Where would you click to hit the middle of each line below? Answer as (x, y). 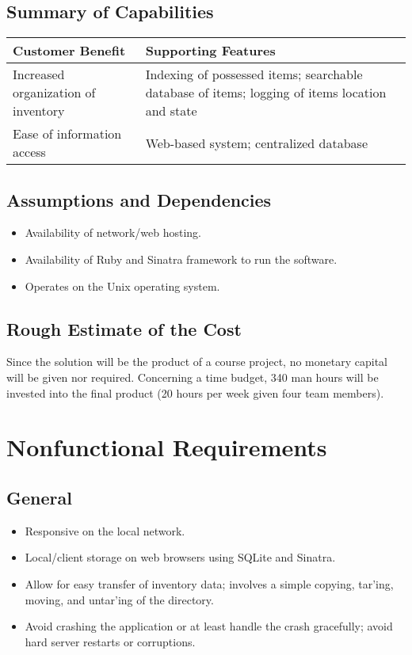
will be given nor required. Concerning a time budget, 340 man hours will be (193, 377)
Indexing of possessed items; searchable (254, 74)
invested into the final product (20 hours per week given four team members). (195, 392)
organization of (54, 93)
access (29, 152)
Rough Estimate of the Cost (124, 328)
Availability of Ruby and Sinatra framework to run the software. (181, 259)
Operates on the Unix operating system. (122, 286)
